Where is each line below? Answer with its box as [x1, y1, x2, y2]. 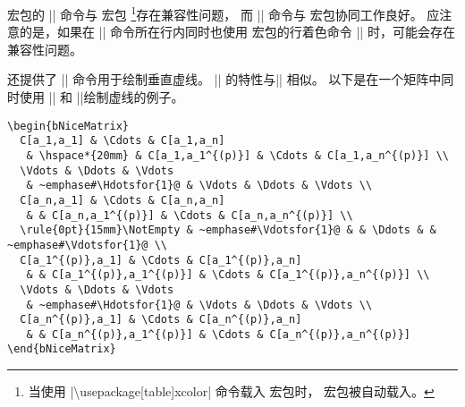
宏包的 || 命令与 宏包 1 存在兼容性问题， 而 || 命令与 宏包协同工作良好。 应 [7, 3, 440, 23]
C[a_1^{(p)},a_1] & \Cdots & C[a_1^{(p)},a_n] [20, 253, 302, 267]
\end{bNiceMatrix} [7, 343, 116, 356]
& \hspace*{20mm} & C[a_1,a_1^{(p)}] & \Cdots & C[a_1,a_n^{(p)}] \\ [26, 148, 449, 162]
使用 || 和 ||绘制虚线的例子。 [19, 88, 184, 106]
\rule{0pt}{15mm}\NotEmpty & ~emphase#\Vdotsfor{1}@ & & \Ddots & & [20, 224, 436, 237]
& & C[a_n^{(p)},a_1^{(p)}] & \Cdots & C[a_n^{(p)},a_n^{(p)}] [26, 327, 411, 341]
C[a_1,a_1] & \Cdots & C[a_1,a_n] [20, 134, 225, 148]
